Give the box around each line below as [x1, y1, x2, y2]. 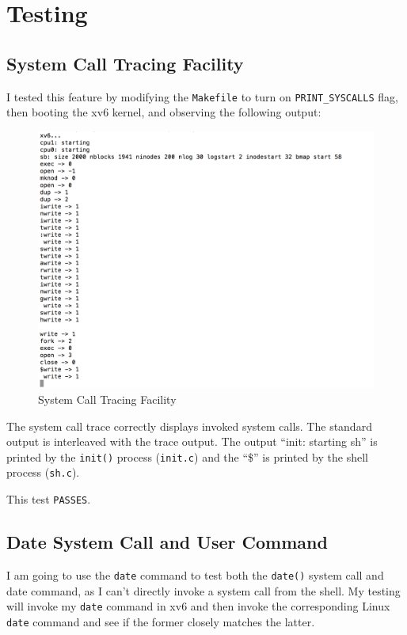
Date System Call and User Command [6, 530, 328, 554]
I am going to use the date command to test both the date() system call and [6, 567, 384, 583]
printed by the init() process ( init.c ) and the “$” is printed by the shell [6, 448, 368, 465]
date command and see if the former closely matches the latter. [6, 613, 315, 629]
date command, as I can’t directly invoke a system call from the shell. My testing [6, 582, 401, 599]
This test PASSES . [6, 491, 91, 508]
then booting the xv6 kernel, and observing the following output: [6, 104, 321, 120]
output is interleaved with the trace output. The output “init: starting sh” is [6, 433, 378, 450]
